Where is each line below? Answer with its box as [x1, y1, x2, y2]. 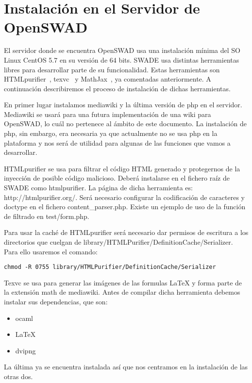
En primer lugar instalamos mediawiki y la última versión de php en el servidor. [4, 100, 242, 110]
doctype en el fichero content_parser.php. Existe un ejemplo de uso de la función [4, 201, 246, 212]
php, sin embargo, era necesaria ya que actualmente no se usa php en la [4, 128, 218, 138]
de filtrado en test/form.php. [4, 211, 89, 221]
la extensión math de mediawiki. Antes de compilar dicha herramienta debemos [4, 287, 240, 297]
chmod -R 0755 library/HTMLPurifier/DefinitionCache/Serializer [4, 264, 216, 271]
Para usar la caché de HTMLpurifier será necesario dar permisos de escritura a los [4, 227, 249, 237]
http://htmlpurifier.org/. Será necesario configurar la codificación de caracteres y [4, 192, 245, 202]
